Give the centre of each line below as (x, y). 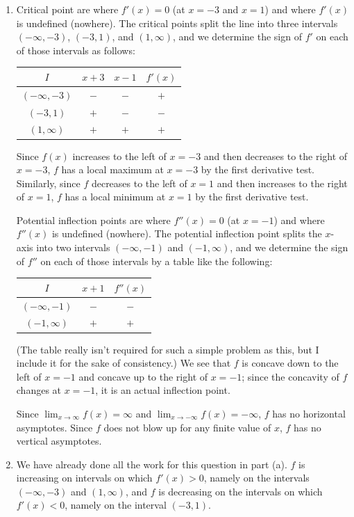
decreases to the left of (139, 183)
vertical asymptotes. (59, 441)
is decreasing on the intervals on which (241, 491)
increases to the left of (119, 156)
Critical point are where (67, 9)
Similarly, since (48, 183)
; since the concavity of (290, 376)
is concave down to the (290, 363)
